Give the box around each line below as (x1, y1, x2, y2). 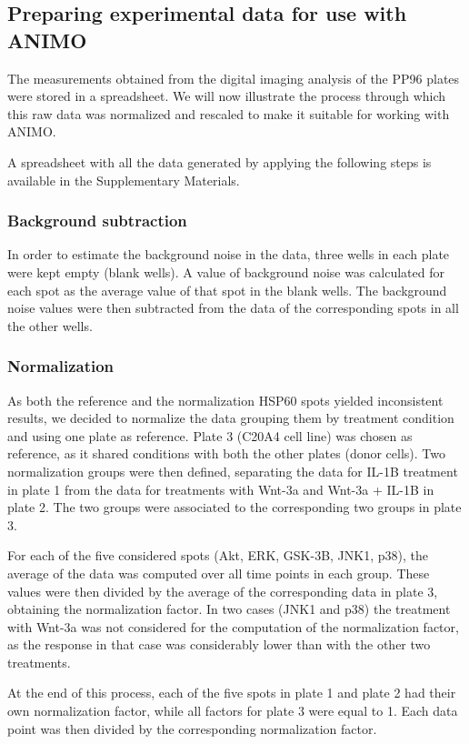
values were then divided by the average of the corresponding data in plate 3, (7, 581, 438, 600)
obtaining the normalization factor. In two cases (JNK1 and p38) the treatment (7, 599, 451, 618)
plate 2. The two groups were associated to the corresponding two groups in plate (7, 498, 462, 517)
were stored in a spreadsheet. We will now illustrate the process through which (7, 86, 446, 106)
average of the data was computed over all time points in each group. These (7, 563, 430, 582)
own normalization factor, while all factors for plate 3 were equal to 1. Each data (7, 701, 458, 720)
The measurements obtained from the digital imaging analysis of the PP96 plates (7, 68, 460, 87)
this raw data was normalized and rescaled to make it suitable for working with (7, 104, 450, 123)
